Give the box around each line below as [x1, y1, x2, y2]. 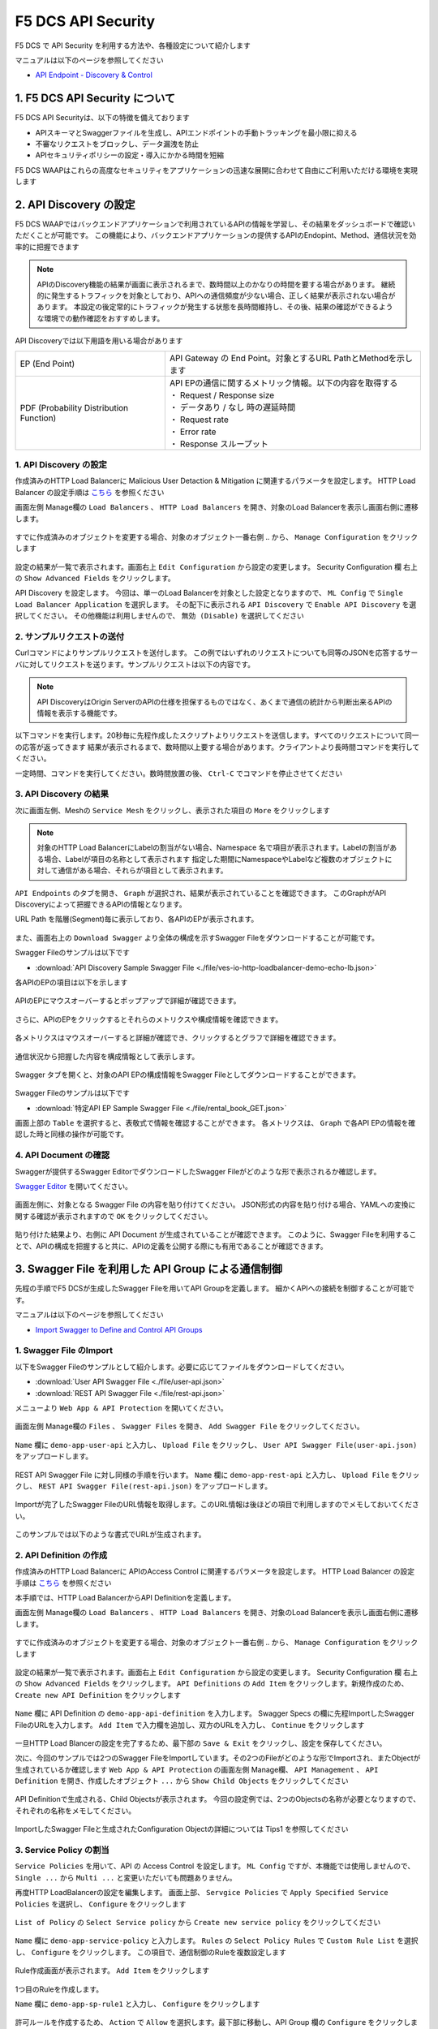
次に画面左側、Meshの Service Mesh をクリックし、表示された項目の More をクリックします [15, 805, 331, 815]
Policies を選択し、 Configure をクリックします [15, 1899, 187, 1909]
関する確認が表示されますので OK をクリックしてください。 [15, 1211, 213, 1221]
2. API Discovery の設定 [15, 198, 135, 211]
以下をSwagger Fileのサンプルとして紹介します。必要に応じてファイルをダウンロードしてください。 [15, 1362, 349, 1372]
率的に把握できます [15, 242, 79, 252]
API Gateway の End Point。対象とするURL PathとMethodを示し [169, 352, 414, 364]
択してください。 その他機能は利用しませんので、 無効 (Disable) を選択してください [15, 611, 304, 621]
